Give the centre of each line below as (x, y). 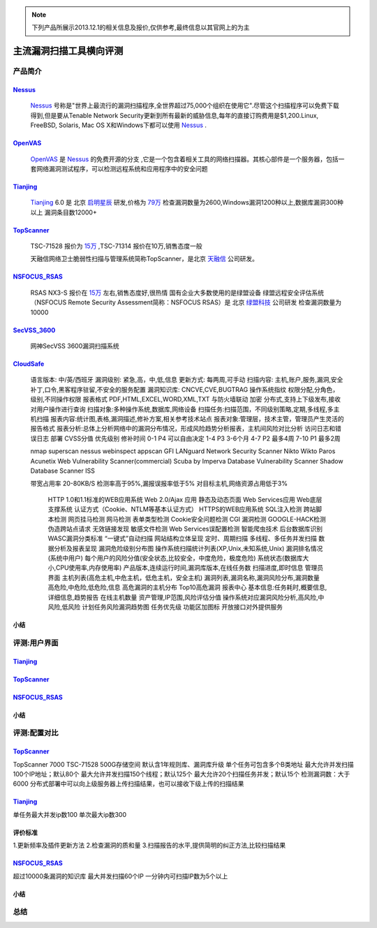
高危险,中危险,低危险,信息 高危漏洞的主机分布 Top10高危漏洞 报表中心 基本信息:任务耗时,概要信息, (187, 587)
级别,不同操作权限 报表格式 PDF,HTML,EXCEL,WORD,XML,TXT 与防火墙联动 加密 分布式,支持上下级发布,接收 (186, 399)
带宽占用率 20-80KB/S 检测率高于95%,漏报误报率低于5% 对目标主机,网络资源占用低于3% (159, 484)
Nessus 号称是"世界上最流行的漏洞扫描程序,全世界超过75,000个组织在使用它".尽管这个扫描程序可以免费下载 (185, 105)
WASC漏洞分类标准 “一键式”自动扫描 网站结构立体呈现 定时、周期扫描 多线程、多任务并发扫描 (182, 538)
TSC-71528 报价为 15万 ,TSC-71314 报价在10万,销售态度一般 (116, 246)
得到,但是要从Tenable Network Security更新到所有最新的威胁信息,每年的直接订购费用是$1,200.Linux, (175, 115)
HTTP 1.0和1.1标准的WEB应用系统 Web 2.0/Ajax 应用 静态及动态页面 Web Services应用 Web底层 (185, 499)
